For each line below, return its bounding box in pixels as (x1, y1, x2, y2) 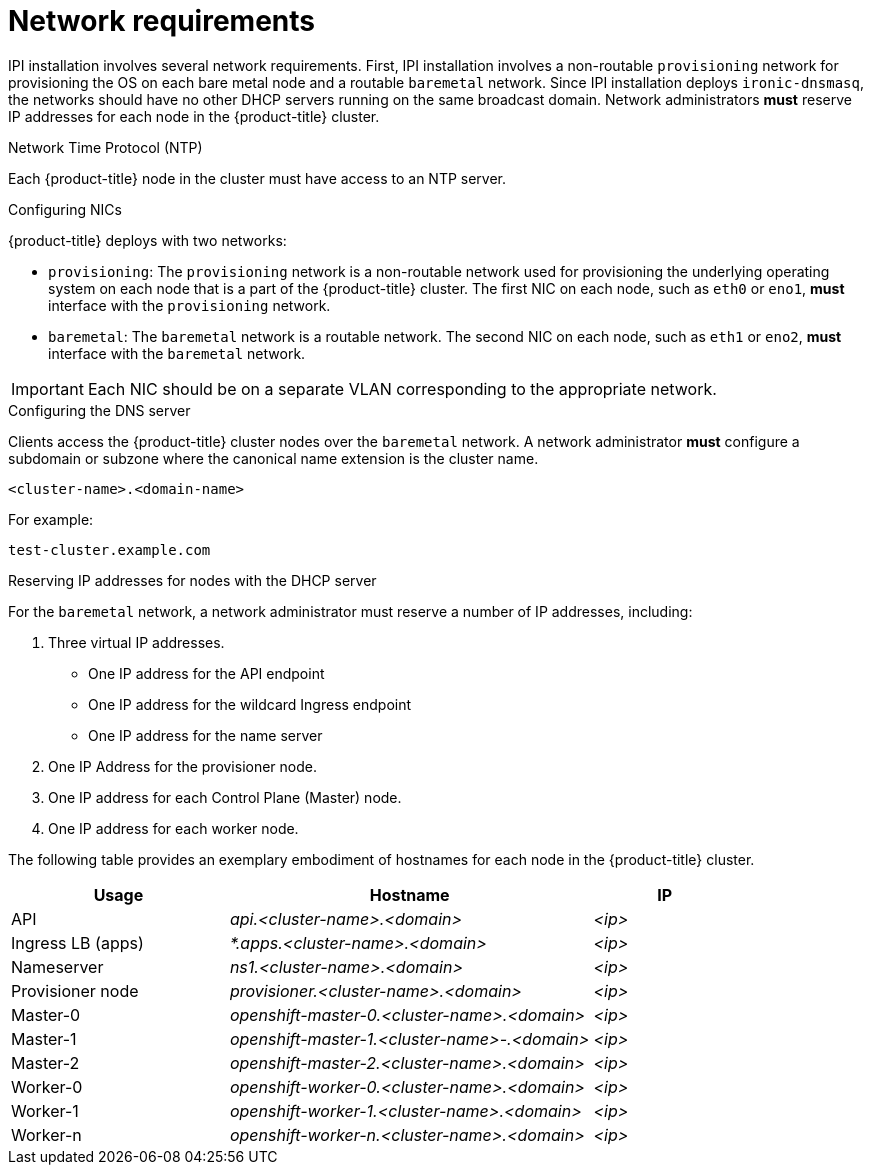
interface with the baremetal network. (48, 344, 306, 362)
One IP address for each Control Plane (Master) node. (48, 788, 402, 806)
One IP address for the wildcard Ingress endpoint (88, 695, 412, 713)
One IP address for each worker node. (48, 819, 299, 837)
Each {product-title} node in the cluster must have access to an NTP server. (8, 169, 507, 187)
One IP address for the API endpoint (88, 664, 325, 682)
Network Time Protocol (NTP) (8, 138, 203, 156)
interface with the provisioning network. (48, 296, 331, 314)
